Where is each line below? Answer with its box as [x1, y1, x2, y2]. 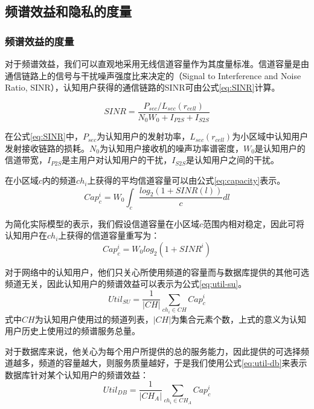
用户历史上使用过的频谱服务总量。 [5, 324, 140, 337]
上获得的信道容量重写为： [58, 229, 160, 242]
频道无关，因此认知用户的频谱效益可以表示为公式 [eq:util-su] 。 [5, 277, 247, 290]
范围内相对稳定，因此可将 [203, 217, 305, 230]
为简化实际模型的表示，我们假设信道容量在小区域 [5, 217, 199, 230]
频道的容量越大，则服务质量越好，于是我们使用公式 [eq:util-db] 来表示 [38, 356, 307, 369]
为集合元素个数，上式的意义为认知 [171, 312, 307, 325]
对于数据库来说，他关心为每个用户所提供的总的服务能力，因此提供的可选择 [5, 344, 301, 357]
